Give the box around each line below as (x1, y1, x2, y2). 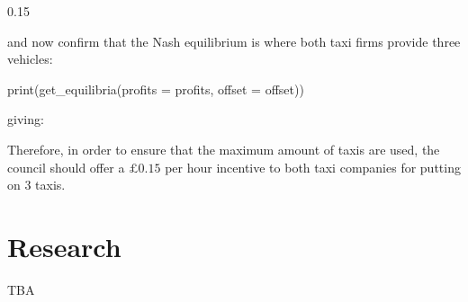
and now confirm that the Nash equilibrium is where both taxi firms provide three (7, 31, 461, 50)
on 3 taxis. (7, 175, 66, 194)
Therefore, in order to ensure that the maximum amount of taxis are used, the (7, 139, 440, 158)
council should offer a (7, 157, 125, 176)
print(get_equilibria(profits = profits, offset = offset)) (7, 79, 304, 98)
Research (7, 227, 121, 264)
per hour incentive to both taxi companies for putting (165, 157, 461, 176)
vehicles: (7, 49, 53, 68)
